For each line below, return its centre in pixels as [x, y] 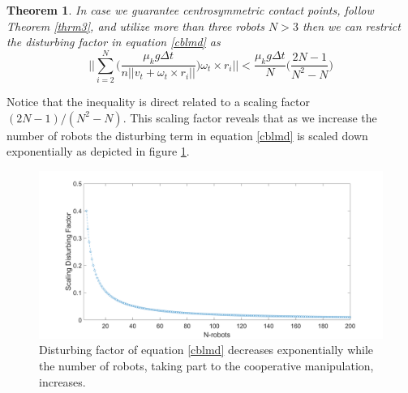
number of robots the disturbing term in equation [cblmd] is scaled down [187, 135]
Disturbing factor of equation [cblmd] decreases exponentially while [206, 350]
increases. [62, 381]
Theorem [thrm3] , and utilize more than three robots [135, 26]
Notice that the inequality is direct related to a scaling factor [158, 101]
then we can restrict [351, 26]
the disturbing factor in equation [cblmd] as [114, 42]
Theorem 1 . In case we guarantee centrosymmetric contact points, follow [190, 10]
